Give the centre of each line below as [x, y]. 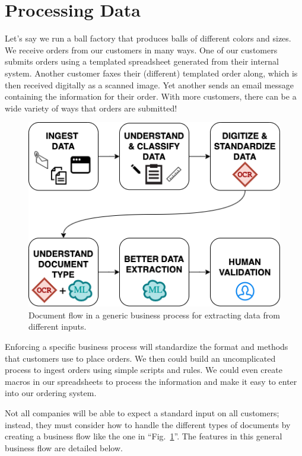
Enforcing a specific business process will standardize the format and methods [147, 346]
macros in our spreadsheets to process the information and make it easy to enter [151, 381]
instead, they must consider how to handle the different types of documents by [148, 424]
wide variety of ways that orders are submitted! [91, 108]
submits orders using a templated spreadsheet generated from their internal [142, 61]
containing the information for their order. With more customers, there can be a [151, 96]
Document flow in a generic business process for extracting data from [154, 315]
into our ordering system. [51, 393]
